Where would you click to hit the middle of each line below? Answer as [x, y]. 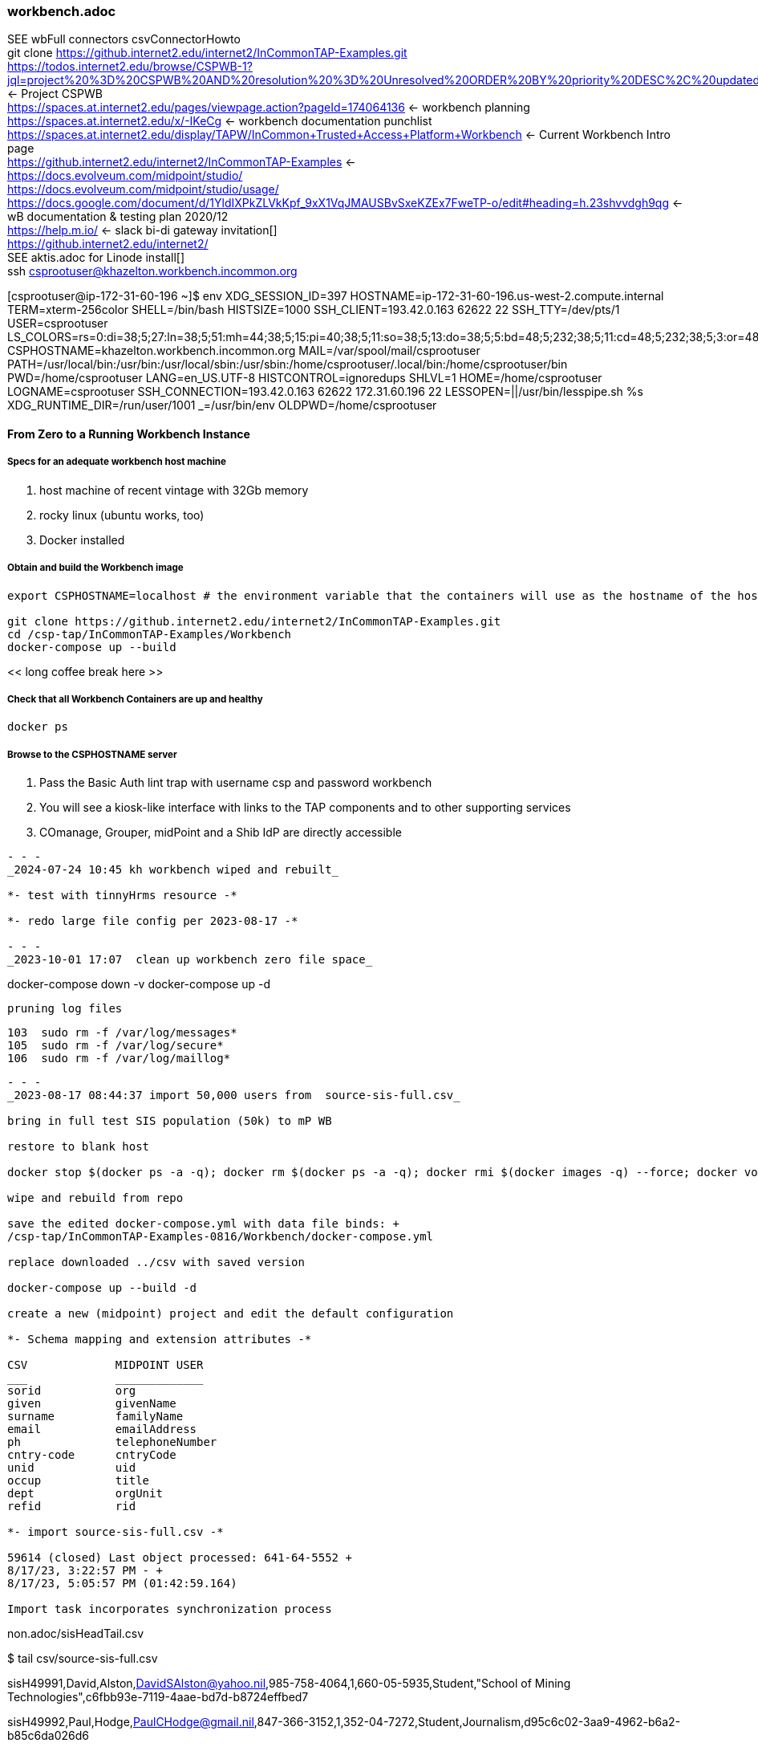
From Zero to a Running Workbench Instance [129, 434]
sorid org [72, 1391]
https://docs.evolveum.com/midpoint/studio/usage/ [143, 189]
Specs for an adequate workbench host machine [117, 462]
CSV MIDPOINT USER [105, 1365]
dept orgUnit [85, 1494]
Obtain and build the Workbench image [95, 568]
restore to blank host [79, 1147]
